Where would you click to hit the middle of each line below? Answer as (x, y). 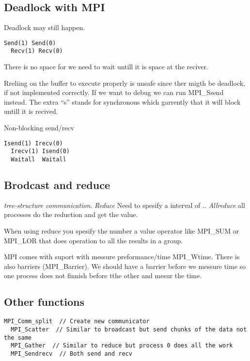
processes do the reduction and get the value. (71, 214)
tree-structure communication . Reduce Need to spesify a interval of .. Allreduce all (125, 205)
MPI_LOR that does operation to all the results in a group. (94, 240)
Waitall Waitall (39, 159)
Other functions (44, 302)
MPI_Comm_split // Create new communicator (77, 322)
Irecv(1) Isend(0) (40, 151)
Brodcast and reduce (57, 185)
